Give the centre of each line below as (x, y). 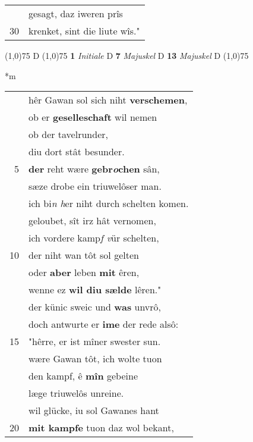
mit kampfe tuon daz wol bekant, (101, 428)
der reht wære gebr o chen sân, (94, 169)
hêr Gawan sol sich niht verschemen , (108, 100)
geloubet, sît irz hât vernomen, (92, 221)
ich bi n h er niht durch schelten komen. (109, 203)
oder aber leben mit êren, (84, 272)
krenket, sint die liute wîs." (84, 31)
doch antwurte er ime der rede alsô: (104, 324)
